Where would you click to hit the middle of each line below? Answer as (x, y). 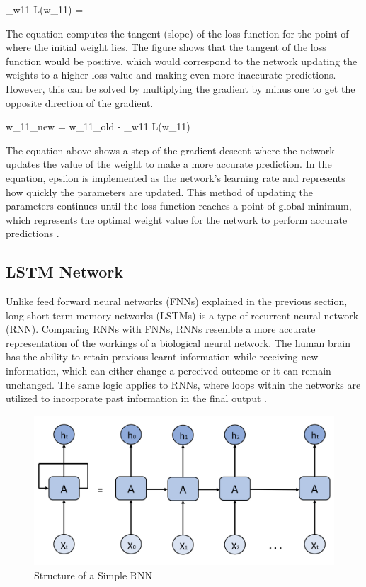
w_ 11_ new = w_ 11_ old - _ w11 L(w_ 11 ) (98, 126)
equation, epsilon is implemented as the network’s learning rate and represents (176, 177)
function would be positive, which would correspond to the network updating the (182, 61)
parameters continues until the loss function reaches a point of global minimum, (179, 206)
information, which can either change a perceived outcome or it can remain (168, 371)
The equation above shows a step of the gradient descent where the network (170, 150)
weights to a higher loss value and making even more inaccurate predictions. (171, 75)
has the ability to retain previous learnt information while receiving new (162, 357)
